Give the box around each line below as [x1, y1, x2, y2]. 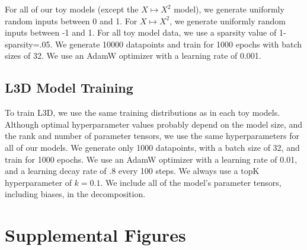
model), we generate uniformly [174, 3, 284, 15]
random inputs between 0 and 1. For [5, 14, 137, 27]
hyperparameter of [5, 176, 72, 188]
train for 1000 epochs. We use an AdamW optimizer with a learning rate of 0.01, [5, 153, 298, 165]
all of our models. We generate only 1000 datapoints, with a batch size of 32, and [5, 141, 300, 153]
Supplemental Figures [5, 223, 186, 247]
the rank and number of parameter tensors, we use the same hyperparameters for [5, 129, 299, 142]
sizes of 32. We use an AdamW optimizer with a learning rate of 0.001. [5, 49, 261, 62]
